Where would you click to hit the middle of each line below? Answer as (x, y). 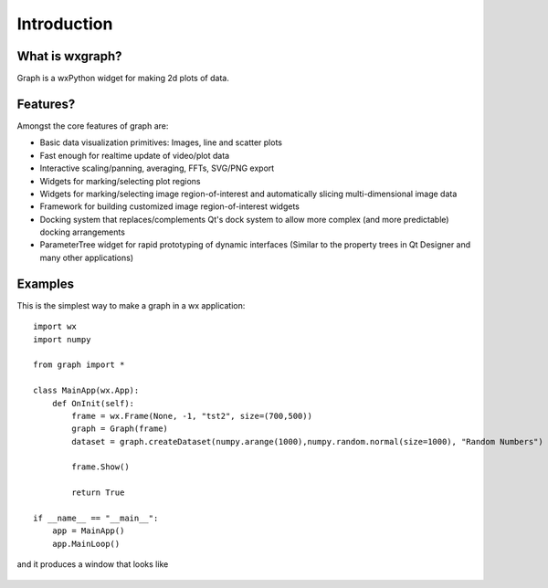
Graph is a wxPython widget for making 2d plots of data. (123, 79)
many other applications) (87, 257)
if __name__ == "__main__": (96, 519)
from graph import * (79, 365)
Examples (46, 283)
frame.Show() (100, 467)
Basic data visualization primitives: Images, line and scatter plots (161, 142)
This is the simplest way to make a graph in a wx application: (131, 305)
